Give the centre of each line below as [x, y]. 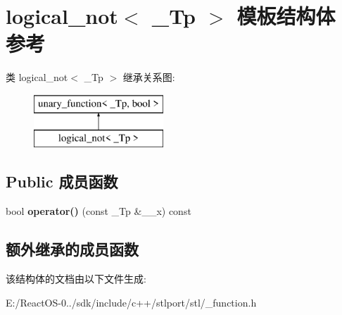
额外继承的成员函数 [72, 249]
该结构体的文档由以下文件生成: [76, 279]
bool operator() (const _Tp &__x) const [99, 211]
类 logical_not [37, 77]
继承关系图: [149, 77]
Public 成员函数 [62, 181]
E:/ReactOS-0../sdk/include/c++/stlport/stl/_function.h [131, 302]
